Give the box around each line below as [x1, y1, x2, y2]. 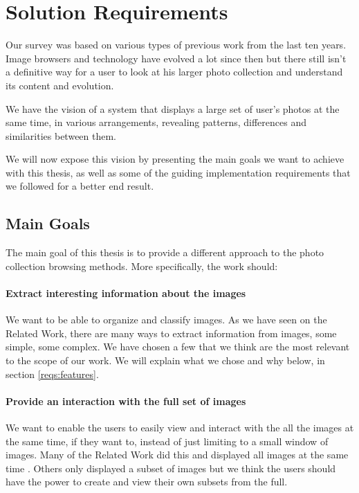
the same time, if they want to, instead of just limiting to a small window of [6, 433, 329, 448]
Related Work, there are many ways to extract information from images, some [6, 325, 337, 340]
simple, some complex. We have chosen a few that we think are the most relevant [6, 339, 350, 354]
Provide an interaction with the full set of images [6, 393, 246, 408]
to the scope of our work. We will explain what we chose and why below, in [6, 353, 325, 368]
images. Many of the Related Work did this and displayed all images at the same [6, 447, 349, 462]
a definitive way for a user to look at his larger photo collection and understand [6, 64, 343, 79]
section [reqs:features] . [6, 366, 99, 381]
